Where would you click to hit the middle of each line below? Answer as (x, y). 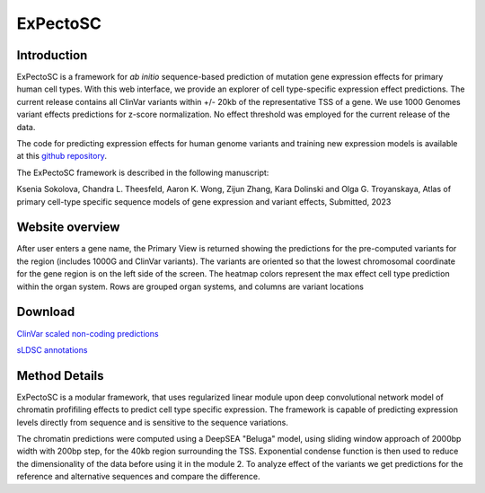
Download (46, 312)
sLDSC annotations (52, 349)
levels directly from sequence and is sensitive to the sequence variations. (153, 422)
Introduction (52, 55)
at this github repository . (62, 156)
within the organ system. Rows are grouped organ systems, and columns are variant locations (190, 286)
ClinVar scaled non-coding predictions (88, 333)
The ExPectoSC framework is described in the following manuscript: (143, 172)
